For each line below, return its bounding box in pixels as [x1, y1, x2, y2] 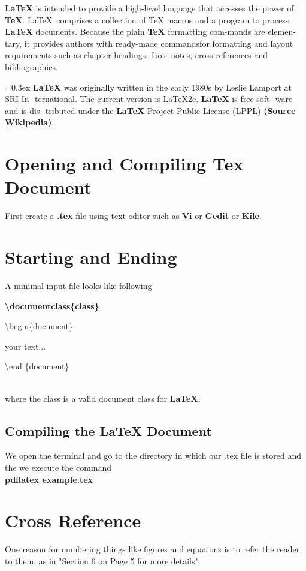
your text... [5, 339, 46, 352]
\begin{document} [5, 320, 73, 332]
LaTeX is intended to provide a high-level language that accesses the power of [5, 2, 294, 14]
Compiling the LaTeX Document [5, 421, 212, 440]
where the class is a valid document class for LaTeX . [5, 392, 201, 404]
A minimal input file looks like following [5, 279, 152, 291]
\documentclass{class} [5, 299, 99, 312]
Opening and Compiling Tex [5, 151, 244, 176]
